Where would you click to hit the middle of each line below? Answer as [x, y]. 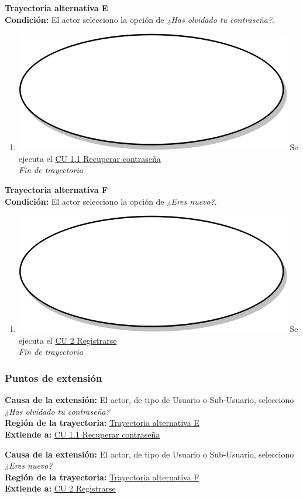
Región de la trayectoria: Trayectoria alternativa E [102, 423]
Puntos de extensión [54, 377]
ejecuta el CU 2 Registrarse [68, 340]
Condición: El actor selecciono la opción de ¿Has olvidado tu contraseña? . [140, 19]
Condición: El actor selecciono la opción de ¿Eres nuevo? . [111, 201]
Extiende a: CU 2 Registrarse [60, 488]
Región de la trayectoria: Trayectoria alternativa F [102, 477]
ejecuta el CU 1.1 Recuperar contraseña [89, 158]
